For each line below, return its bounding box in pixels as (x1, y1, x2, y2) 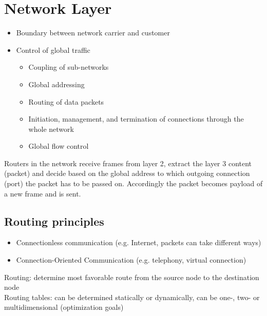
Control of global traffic (16, 44, 90, 55)
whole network (28, 123, 74, 134)
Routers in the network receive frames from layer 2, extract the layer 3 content (4, 157, 252, 168)
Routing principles (4, 213, 104, 229)
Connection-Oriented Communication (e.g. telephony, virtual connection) (16, 254, 246, 265)
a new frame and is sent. (4, 188, 81, 199)
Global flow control (28, 141, 89, 151)
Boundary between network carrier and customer (16, 27, 170, 38)
